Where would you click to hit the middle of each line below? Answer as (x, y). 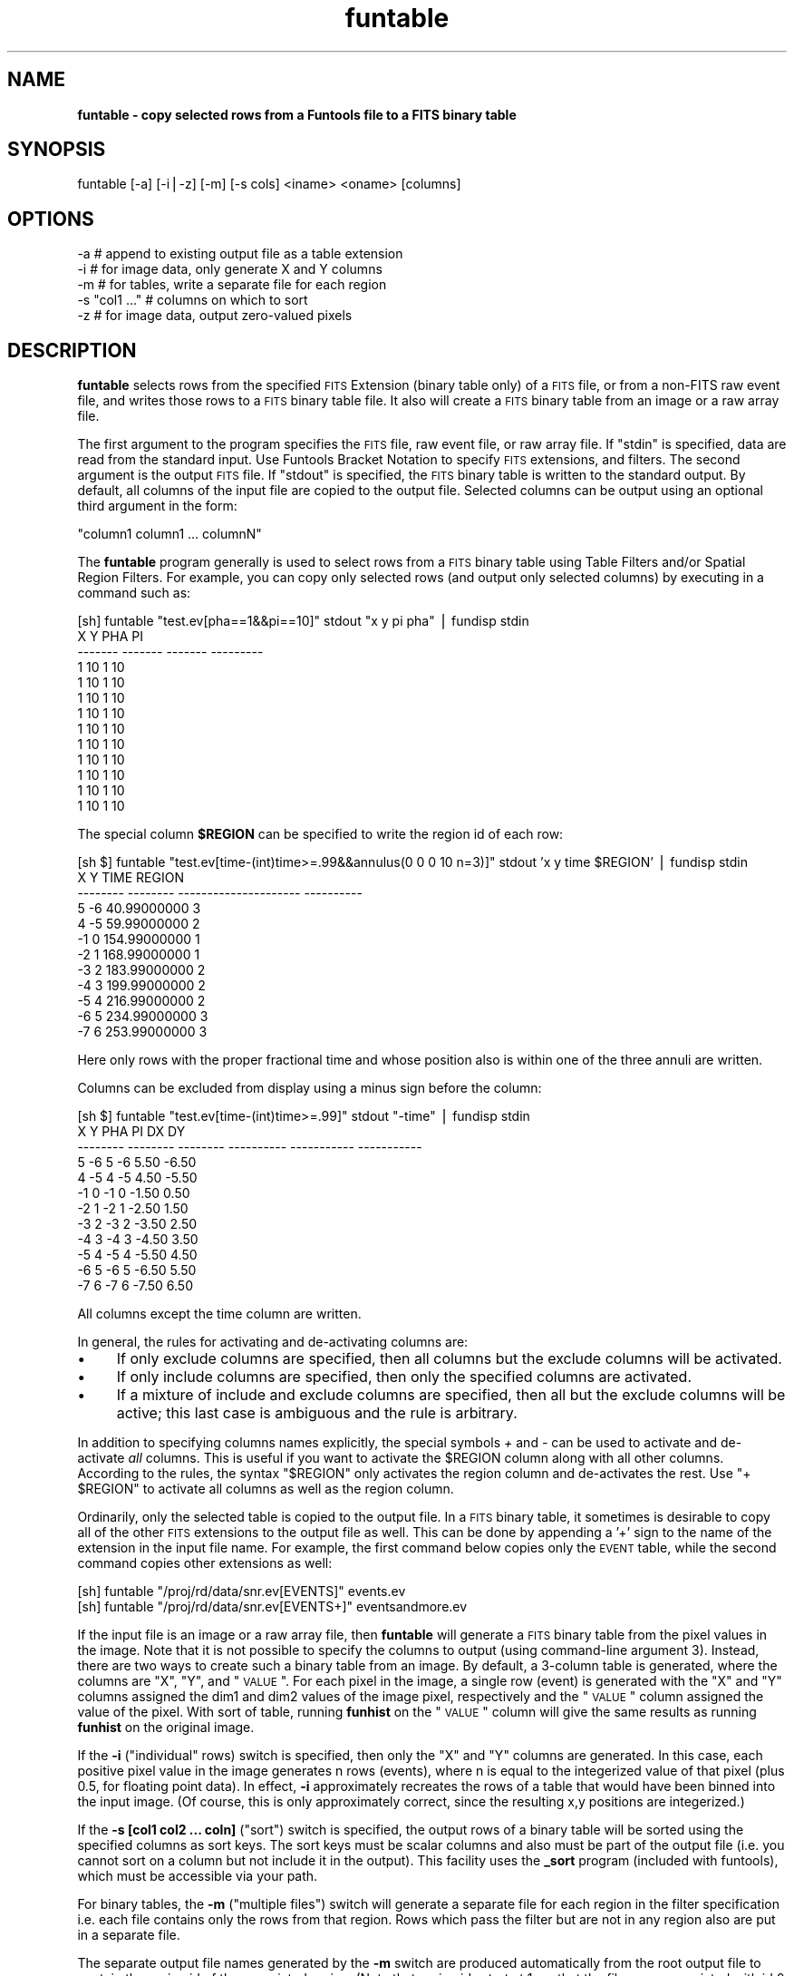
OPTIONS (51, 219)
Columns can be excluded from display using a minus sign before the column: (310, 1088)
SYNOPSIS (57, 150)
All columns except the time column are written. (219, 1314)
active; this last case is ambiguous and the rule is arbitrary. (317, 1413)
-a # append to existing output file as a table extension (240, 254)
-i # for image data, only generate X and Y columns (230, 269)
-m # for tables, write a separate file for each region (232, 285)
